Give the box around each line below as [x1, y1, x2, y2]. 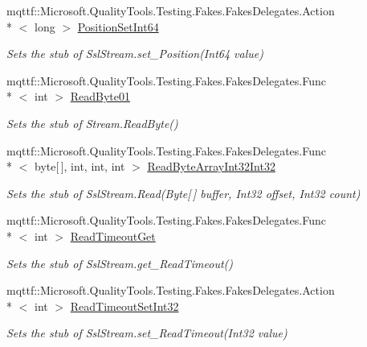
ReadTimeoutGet [70, 227, 156, 244]
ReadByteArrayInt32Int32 [147, 158, 275, 175]
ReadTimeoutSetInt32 [70, 297, 179, 314]
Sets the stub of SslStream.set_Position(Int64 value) [6, 45, 263, 62]
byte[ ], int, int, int [34, 158, 125, 175]
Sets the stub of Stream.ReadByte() [6, 114, 178, 131]
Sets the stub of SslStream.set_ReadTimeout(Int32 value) [6, 324, 287, 341]
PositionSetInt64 [77, 18, 159, 35]
